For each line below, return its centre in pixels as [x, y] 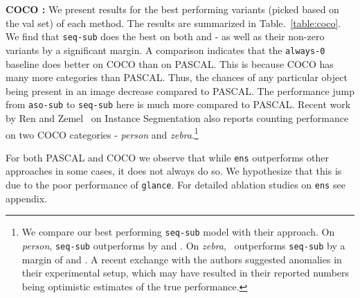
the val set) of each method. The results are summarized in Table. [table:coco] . [173, 23]
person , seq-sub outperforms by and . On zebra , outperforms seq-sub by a [183, 245]
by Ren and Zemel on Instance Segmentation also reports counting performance [177, 117]
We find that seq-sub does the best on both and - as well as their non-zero [165, 36]
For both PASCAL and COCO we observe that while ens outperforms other [167, 157]
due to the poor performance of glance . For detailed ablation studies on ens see [175, 185]
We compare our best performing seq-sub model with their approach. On [178, 232]
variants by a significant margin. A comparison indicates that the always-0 [165, 50]
